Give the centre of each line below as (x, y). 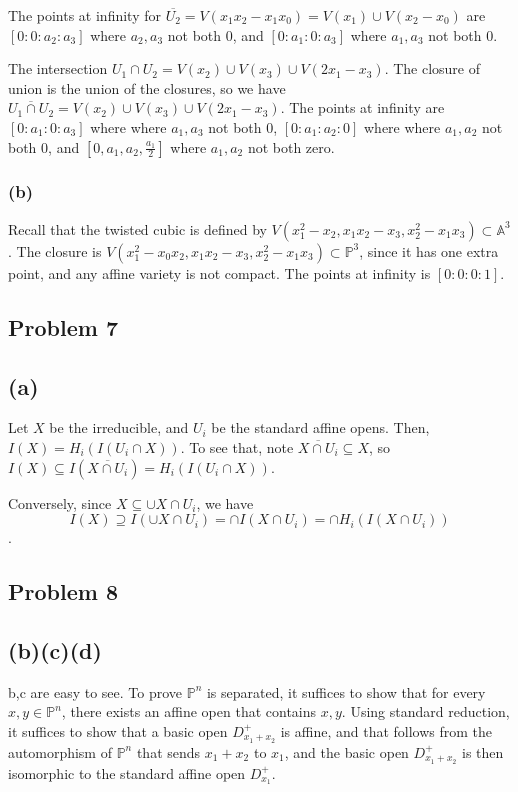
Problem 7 (63, 326)
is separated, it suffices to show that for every (346, 691)
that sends (168, 751)
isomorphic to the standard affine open (127, 772)
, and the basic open (346, 751)
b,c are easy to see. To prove (95, 691)
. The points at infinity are (362, 107)
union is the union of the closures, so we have (147, 87)
